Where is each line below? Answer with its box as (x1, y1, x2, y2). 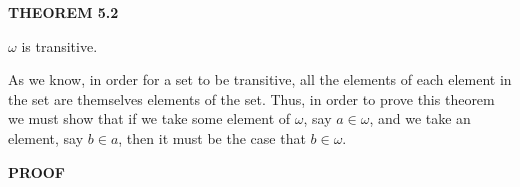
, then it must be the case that (118, 127, 306, 148)
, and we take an (369, 108, 471, 129)
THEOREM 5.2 (8, 2, 119, 22)
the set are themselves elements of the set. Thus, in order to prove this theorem (8, 88, 495, 109)
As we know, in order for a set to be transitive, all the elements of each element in (8, 69, 512, 90)
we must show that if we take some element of (8, 108, 291, 129)
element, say (8, 127, 84, 148)
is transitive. (21, 35, 98, 56)
